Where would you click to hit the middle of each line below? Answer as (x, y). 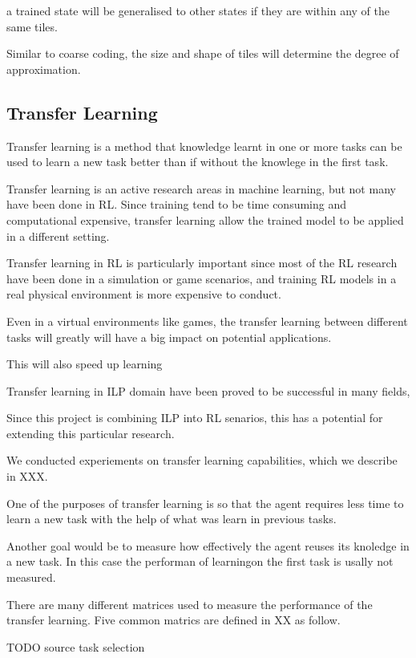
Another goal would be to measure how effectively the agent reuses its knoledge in (208, 545)
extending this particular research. (91, 433)
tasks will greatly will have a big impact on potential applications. (169, 337)
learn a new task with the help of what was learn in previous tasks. (172, 519)
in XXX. (27, 476)
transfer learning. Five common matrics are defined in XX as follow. (174, 620)
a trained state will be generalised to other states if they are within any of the (198, 10)
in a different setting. (58, 236)
